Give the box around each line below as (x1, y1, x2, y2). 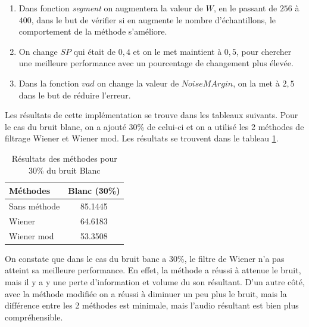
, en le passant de (213, 2, 277, 14)
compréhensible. (5, 310, 63, 323)
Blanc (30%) (68, 184, 120, 197)
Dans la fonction (18, 76, 79, 89)
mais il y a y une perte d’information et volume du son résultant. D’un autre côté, (5, 275, 305, 288)
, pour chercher (236, 45, 292, 57)
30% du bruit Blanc (29, 163, 101, 176)
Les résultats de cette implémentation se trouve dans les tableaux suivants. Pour (5, 109, 298, 121)
